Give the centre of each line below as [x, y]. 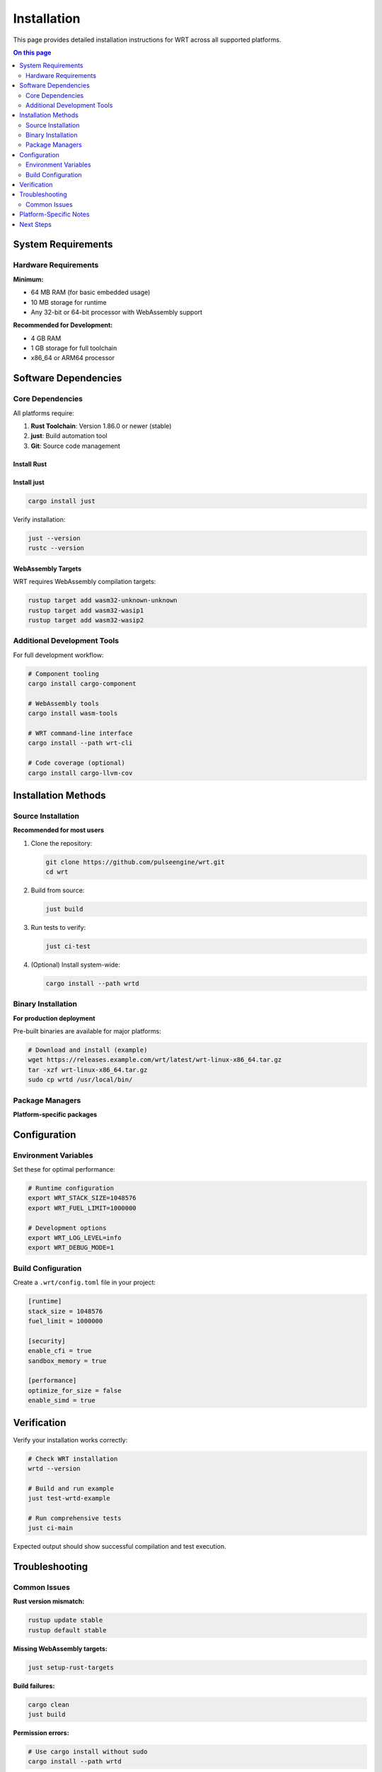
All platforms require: [44, 413]
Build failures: [34, 1686]
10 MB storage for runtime [69, 302]
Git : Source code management [75, 446]
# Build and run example [71, 1488]
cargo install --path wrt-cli [80, 743]
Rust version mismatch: [49, 1601]
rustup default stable [67, 1630]
